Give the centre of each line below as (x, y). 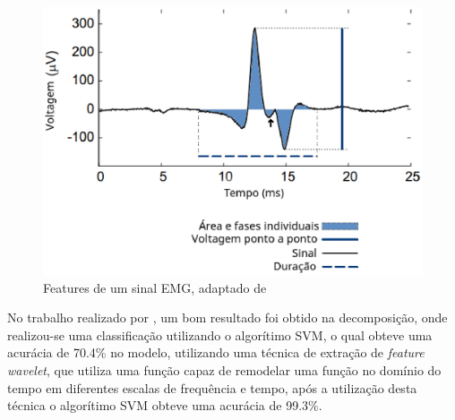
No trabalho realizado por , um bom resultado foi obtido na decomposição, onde (227, 317)
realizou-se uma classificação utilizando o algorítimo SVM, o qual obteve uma (220, 334)
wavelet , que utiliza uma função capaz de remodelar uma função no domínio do (224, 369)
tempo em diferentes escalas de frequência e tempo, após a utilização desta (212, 387)
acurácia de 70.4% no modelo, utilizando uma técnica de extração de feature (216, 352)
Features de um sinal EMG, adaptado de (155, 287)
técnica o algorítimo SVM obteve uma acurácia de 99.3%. (165, 405)
